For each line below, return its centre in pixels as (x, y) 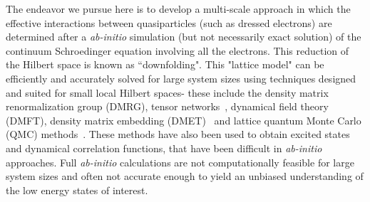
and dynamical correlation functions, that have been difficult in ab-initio (164, 148)
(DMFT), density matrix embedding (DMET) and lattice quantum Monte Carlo (184, 120)
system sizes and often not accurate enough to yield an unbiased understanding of (185, 176)
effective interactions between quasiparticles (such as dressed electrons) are (169, 22)
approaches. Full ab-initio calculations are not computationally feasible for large (180, 162)
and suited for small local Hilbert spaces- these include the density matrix (167, 92)
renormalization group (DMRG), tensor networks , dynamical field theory (167, 106)
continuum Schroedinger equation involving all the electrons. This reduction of (178, 50)
